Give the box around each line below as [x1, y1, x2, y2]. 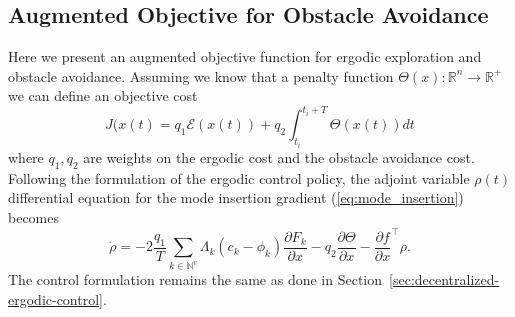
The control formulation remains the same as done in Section [8, 269, 383, 290]
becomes [8, 206, 60, 227]
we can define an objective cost [8, 85, 198, 106]
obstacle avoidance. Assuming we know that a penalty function [8, 65, 394, 86]
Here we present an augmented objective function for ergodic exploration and [8, 46, 482, 67]
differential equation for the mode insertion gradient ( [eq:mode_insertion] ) [8, 187, 464, 208]
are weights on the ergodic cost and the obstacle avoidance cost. [83, 146, 475, 167]
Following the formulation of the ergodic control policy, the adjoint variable [8, 167, 470, 188]
